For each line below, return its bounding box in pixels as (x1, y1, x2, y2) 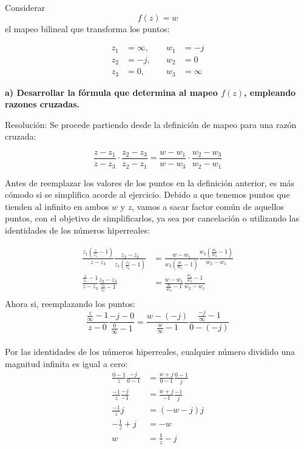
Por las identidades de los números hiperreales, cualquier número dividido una (5, 345, 296, 358)
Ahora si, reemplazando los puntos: (5, 297, 135, 309)
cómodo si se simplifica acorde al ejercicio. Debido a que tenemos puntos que (5, 188, 290, 201)
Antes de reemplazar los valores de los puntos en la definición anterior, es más (5, 176, 295, 189)
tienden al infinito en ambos (5, 200, 109, 212)
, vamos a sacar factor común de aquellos (132, 200, 284, 212)
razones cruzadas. (5, 98, 80, 110)
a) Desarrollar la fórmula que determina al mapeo (5, 86, 218, 98)
